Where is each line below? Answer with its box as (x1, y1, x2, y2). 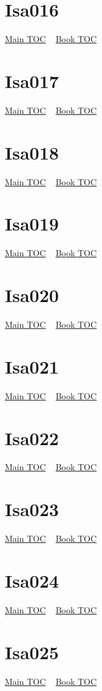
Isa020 (5, 283, 59, 308)
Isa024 (5, 567, 59, 593)
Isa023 (5, 497, 59, 522)
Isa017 (5, 68, 59, 93)
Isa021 (5, 353, 59, 379)
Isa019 (5, 211, 59, 236)
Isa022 (5, 425, 59, 450)
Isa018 (5, 139, 59, 164)
